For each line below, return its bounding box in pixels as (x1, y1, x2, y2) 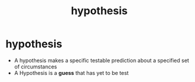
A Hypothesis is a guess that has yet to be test (14, 69, 129, 76)
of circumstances (14, 63, 57, 70)
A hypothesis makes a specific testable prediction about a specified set (14, 57, 190, 64)
